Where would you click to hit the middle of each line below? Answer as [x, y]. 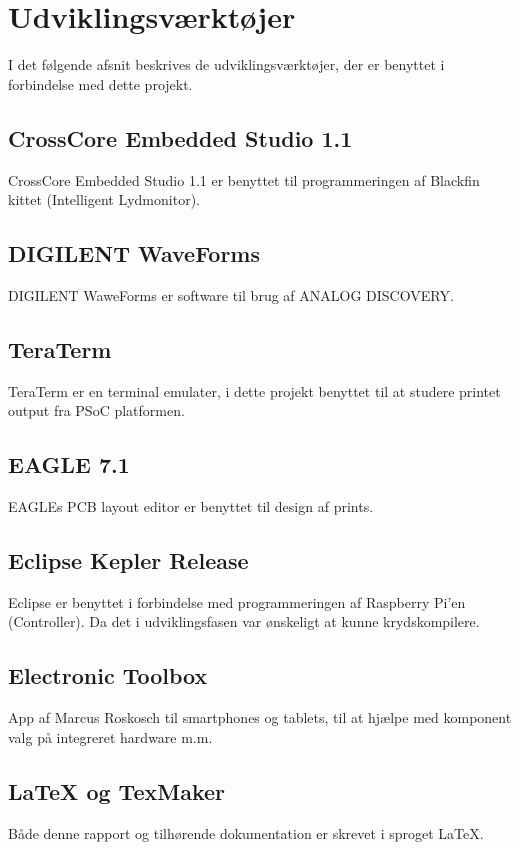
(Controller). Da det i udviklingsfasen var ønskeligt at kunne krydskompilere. [244, 621]
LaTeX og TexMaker [116, 790]
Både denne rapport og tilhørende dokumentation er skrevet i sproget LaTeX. [246, 832]
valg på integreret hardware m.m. [110, 736]
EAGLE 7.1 [69, 464]
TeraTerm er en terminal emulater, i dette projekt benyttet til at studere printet [254, 390]
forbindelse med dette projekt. [100, 83]
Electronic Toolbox [108, 675]
